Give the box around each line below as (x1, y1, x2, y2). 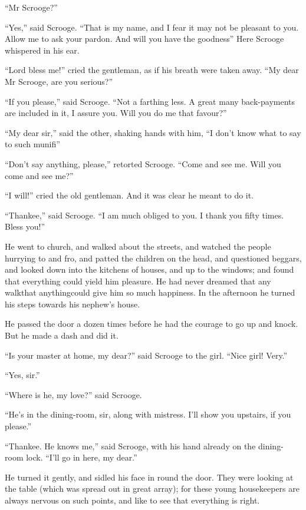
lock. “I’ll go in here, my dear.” (26, 451, 137, 463)
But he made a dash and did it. (5, 329, 119, 342)
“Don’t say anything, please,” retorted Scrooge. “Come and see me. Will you (5, 157, 281, 170)
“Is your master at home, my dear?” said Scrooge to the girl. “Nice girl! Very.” (5, 349, 288, 361)
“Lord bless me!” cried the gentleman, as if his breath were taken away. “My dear (5, 64, 299, 76)
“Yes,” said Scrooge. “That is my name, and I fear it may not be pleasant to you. (5, 21, 299, 33)
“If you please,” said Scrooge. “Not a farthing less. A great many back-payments (5, 95, 295, 107)
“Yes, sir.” (5, 369, 40, 381)
